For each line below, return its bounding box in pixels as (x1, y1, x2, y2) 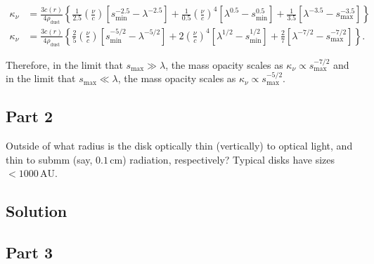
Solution (6, 200, 67, 222)
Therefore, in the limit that (6, 57, 123, 72)
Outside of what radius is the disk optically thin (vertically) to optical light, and (6, 138, 353, 153)
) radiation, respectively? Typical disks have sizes (122, 152, 335, 166)
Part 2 (6, 105, 53, 127)
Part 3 (6, 241, 53, 263)
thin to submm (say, (6, 152, 93, 166)
